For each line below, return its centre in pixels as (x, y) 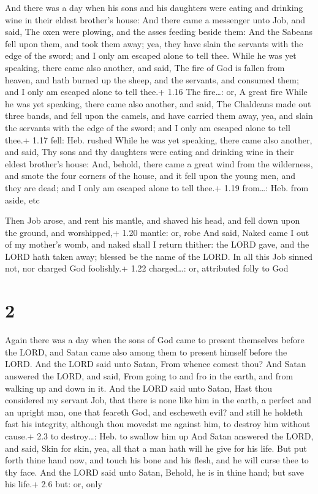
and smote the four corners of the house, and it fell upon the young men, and (150, 176)
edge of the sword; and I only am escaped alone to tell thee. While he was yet (151, 55)
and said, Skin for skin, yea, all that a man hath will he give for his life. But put (156, 448)
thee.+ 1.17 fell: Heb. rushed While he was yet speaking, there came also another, (159, 139)
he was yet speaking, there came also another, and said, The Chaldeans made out (158, 103)
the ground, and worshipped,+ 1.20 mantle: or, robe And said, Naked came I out (157, 232)
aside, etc (22, 199)
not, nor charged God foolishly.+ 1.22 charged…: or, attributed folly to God (147, 268)
